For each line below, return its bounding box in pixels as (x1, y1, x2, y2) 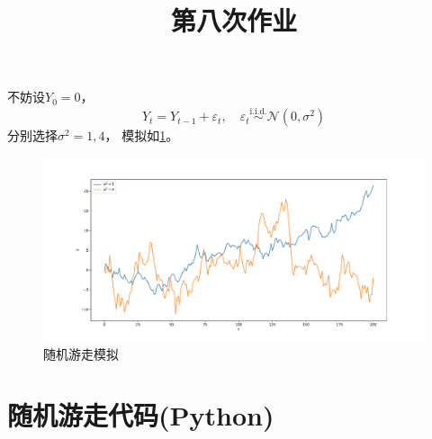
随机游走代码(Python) (7, 397, 274, 434)
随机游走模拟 (43, 344, 119, 363)
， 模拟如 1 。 (104, 126, 179, 145)
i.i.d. (249, 106, 267, 116)
